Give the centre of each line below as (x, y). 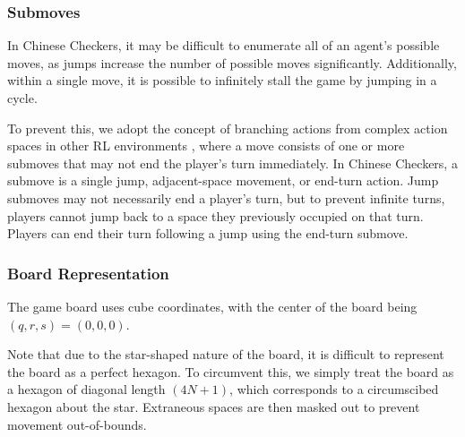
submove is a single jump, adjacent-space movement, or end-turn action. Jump (223, 180)
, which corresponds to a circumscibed (334, 389)
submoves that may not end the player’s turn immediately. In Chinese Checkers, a (232, 163)
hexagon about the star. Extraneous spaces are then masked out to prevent (214, 406)
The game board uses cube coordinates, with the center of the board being (212, 306)
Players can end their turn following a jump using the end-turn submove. (208, 233)
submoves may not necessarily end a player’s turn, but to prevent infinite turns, (226, 197)
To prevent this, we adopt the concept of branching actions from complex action (228, 128)
